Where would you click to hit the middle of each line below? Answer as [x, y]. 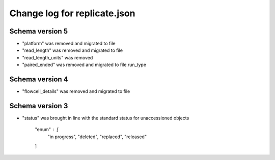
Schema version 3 [39, 106]
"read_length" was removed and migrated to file [73, 50]
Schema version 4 [39, 79]
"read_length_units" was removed [58, 57]
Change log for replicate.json [72, 13]
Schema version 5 [39, 31]
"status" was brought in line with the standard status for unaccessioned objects [106, 118]
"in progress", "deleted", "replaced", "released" [97, 137]
